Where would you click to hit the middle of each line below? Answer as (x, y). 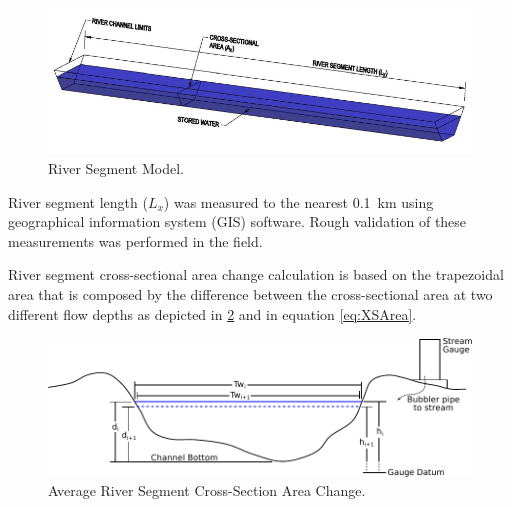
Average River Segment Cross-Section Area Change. (207, 490)
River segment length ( (78, 201)
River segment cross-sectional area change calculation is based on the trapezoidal (256, 274)
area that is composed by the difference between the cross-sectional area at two (250, 294)
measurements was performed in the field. (135, 240)
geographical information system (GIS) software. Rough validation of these (237, 221)
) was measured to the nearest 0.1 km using (298, 201)
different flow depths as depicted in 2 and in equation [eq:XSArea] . (212, 313)
